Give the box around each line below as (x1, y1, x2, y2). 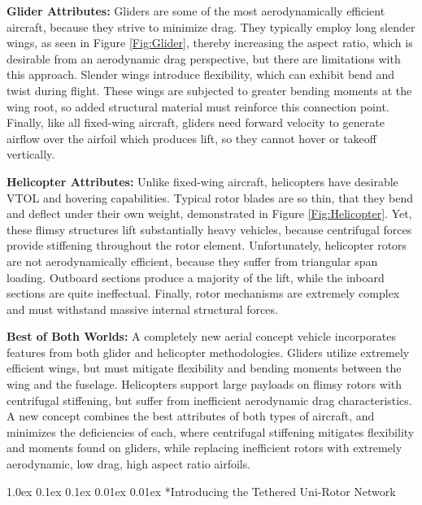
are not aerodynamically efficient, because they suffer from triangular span (7, 252, 378, 269)
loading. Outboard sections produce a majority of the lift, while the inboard (7, 268, 385, 285)
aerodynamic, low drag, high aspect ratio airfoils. (7, 455, 251, 472)
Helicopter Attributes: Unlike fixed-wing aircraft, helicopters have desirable (7, 172, 398, 189)
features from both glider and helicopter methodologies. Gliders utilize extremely (7, 343, 410, 360)
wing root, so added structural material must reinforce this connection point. (7, 98, 389, 115)
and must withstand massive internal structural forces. (7, 300, 278, 317)
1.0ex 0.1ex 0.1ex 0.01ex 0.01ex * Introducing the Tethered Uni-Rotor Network (7, 482, 396, 499)
